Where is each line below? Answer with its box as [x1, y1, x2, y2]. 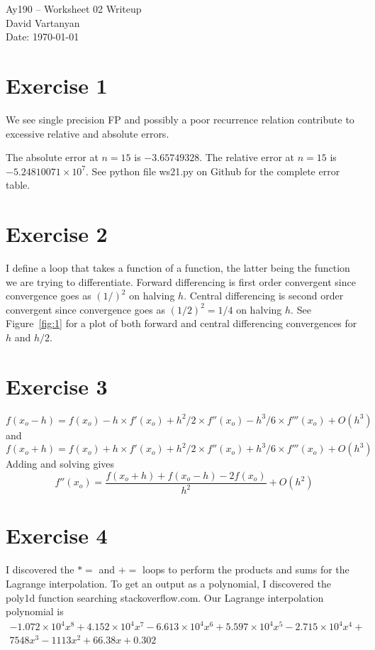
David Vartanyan [6, 15, 80, 30]
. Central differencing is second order [184, 288, 344, 303]
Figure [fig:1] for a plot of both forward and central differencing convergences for [6, 316, 357, 331]
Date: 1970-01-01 [6, 29, 79, 44]
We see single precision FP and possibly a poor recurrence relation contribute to [6, 111, 354, 126]
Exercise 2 [6, 219, 108, 248]
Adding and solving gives [6, 456, 115, 471]
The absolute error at [6, 150, 99, 165]
